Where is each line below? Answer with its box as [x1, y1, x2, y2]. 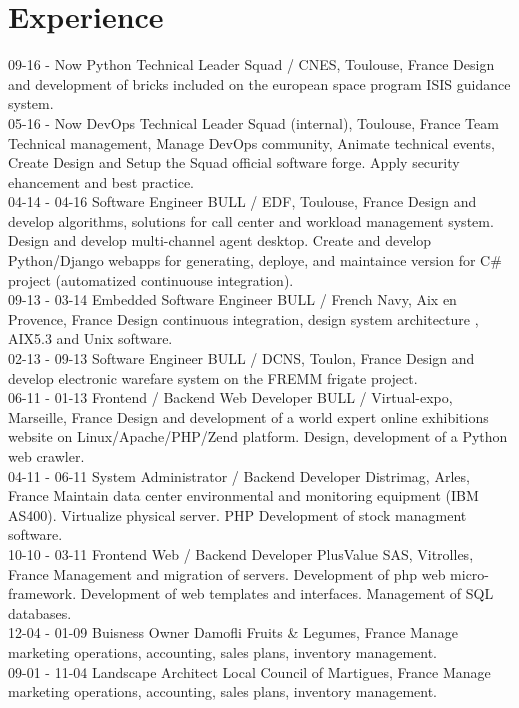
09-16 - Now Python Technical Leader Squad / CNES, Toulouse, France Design [8, 54, 495, 75]
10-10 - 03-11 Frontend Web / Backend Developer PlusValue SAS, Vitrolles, [8, 543, 474, 564]
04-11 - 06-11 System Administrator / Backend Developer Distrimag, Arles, [8, 465, 470, 486]
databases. [8, 602, 72, 623]
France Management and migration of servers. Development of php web [8, 563, 446, 584]
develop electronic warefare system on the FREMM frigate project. [8, 367, 418, 388]
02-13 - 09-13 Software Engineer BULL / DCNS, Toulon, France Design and [8, 348, 475, 369]
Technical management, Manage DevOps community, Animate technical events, [8, 132, 495, 153]
